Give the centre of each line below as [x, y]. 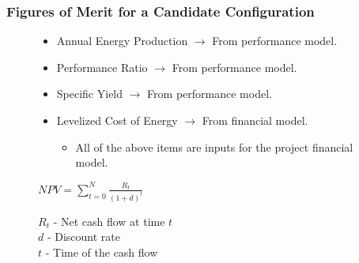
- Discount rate [84, 237]
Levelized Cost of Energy [117, 120]
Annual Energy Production [122, 41]
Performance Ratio [102, 67]
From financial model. [255, 120]
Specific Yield [90, 94]
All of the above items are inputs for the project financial [214, 147]
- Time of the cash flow [102, 252]
